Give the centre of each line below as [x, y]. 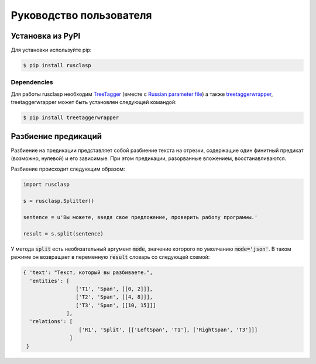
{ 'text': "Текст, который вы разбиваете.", [88, 273]
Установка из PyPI [46, 36]
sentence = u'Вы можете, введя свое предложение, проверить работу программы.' [140, 217]
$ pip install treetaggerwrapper [71, 118]
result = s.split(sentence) [63, 233]
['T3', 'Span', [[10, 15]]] [116, 305]
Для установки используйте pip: [51, 50]
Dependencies [32, 82]
